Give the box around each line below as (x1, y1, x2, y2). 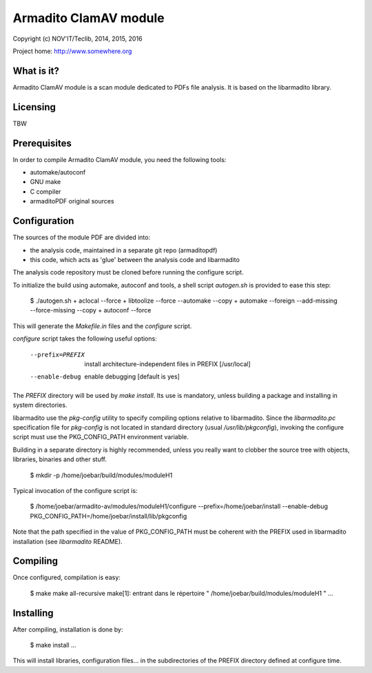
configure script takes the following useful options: (12, 334, 158, 343)
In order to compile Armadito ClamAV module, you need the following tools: (12, 155, 227, 163)
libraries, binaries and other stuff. (12, 455, 107, 463)
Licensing (12, 101, 56, 113)
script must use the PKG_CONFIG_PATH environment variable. (12, 433, 189, 441)
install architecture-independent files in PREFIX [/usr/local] (84, 360, 251, 368)
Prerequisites (12, 137, 72, 149)
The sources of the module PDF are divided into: (12, 233, 151, 241)
